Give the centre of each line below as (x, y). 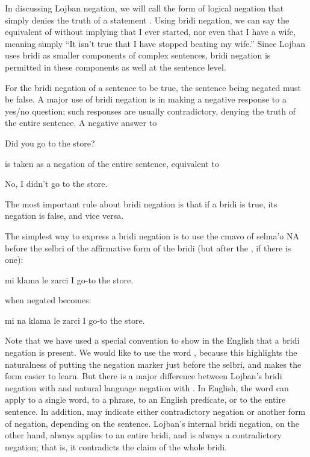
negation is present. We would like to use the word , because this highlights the (151, 352)
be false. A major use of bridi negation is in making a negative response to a (146, 99)
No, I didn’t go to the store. (56, 184)
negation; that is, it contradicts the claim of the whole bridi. (116, 446)
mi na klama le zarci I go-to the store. (75, 320)
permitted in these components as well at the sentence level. (116, 67)
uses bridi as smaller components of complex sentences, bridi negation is (138, 55)
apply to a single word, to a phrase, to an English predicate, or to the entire (145, 399)
